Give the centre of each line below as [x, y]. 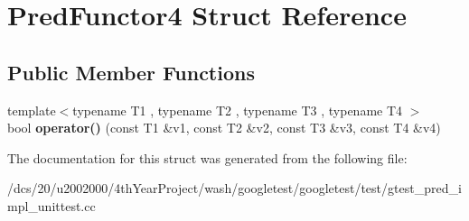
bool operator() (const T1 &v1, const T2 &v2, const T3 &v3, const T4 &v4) [224, 128]
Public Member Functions [131, 72]
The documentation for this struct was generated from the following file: [207, 157]
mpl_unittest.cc [52, 205]
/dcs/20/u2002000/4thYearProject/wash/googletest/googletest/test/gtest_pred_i [234, 188]
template [32, 110]
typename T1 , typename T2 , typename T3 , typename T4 [238, 110]
